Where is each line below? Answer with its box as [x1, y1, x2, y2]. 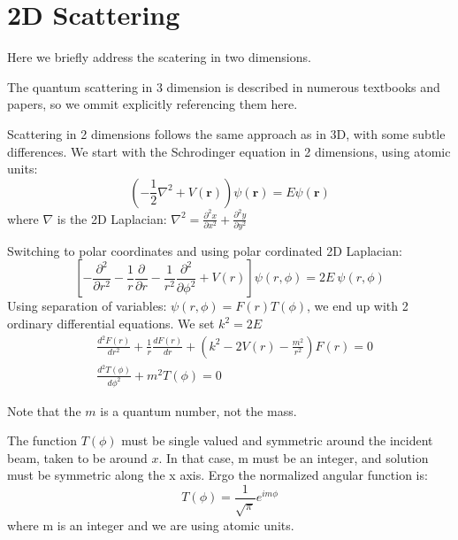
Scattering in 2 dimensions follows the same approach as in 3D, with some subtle [7, 124, 446, 143]
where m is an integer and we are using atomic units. [7, 515, 294, 534]
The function [7, 431, 77, 450]
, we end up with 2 [307, 297, 408, 315]
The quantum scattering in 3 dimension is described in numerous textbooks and [7, 77, 440, 96]
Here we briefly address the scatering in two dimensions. [7, 48, 311, 66]
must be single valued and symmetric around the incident [121, 431, 433, 450]
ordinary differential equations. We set [7, 314, 215, 333]
